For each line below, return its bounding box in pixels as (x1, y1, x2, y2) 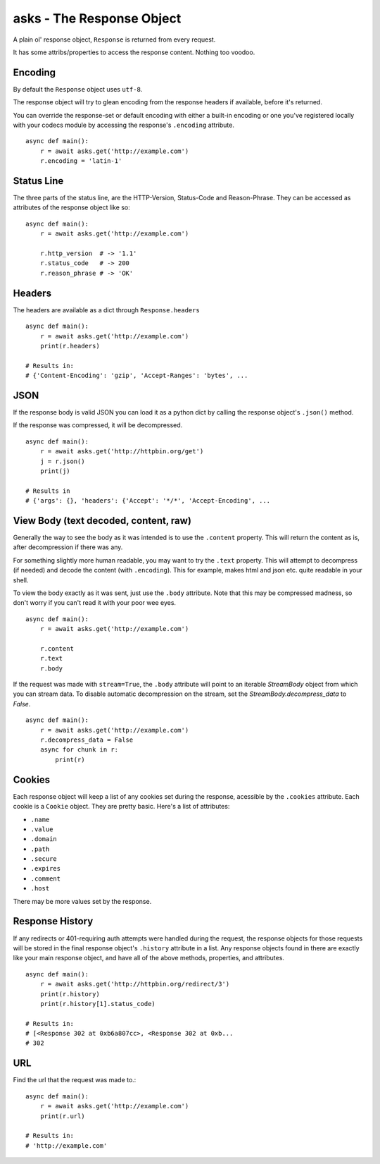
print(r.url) (39, 1112, 85, 1120)
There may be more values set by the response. (13, 897, 152, 905)
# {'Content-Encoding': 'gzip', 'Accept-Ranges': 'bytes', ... (25, 372, 248, 380)
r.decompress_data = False (39, 736, 134, 744)
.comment (30, 874, 61, 883)
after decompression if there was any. (13, 543, 123, 551)
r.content (39, 644, 74, 652)
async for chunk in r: (39, 746, 119, 754)
